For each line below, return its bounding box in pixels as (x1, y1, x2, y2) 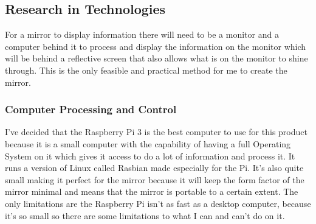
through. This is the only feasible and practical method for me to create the (5, 63, 287, 76)
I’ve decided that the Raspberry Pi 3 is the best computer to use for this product (5, 125, 307, 138)
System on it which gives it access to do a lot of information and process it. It (5, 149, 295, 162)
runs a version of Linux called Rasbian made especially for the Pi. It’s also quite (5, 161, 304, 174)
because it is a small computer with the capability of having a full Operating (5, 137, 291, 150)
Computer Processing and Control (5, 102, 177, 117)
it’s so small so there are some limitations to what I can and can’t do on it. (5, 209, 285, 222)
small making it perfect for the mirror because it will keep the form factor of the (5, 173, 304, 186)
